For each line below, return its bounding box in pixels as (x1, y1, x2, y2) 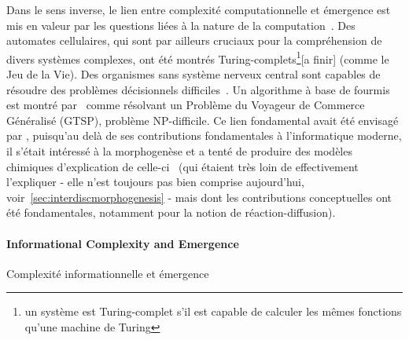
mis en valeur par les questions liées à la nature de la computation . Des (6, 16, 356, 33)
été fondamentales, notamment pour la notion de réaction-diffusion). (6, 204, 336, 221)
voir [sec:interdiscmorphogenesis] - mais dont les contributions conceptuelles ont (6, 188, 392, 205)
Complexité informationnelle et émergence (6, 265, 209, 281)
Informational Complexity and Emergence (6, 235, 239, 251)
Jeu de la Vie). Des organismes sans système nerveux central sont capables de (6, 66, 381, 82)
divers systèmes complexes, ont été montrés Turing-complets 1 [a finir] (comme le (6, 48, 389, 67)
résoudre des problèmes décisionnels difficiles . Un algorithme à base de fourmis (6, 81, 390, 97)
